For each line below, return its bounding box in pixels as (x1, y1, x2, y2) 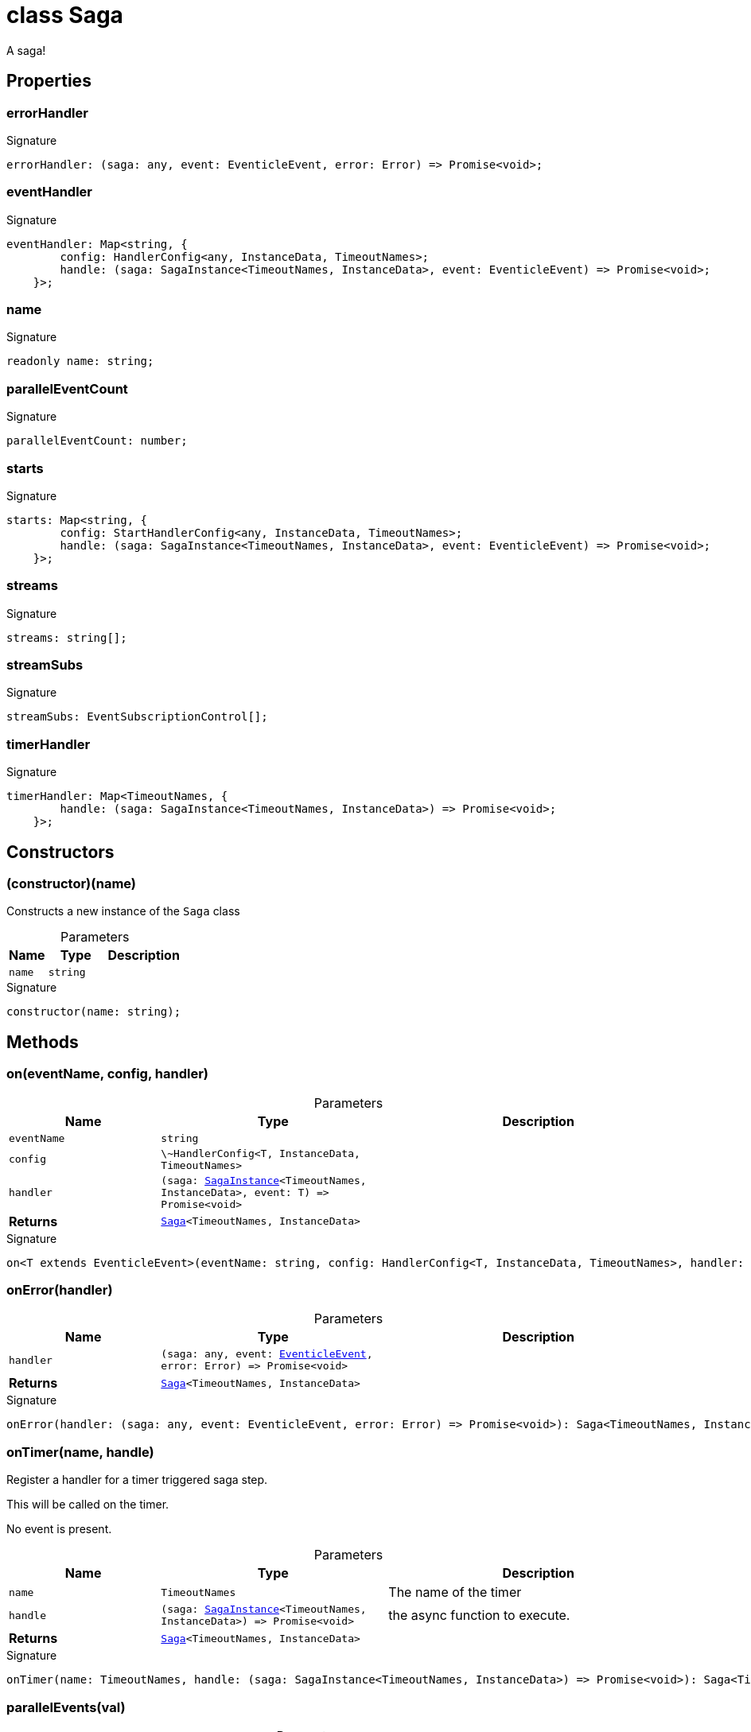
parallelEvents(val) (6, 1699, 126, 1715)
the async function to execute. (388, 1607, 570, 1624)
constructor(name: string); (6, 1005, 181, 1019)
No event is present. (6, 1522, 112, 1536)
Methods (6, 1031, 79, 1052)
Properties (6, 71, 91, 91)
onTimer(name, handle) (6, 1443, 154, 1460)
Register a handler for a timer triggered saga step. (6, 1473, 268, 1487)
